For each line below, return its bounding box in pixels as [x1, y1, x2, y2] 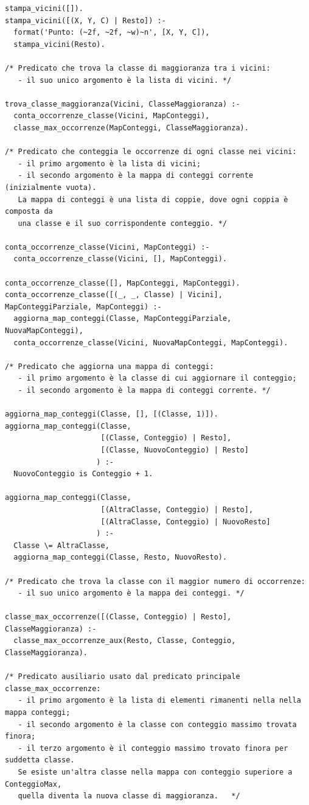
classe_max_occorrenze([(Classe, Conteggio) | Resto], [5, 613, 232, 622]
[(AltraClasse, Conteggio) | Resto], [100, 505, 254, 514]
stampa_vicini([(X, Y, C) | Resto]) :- [5, 16, 166, 25]
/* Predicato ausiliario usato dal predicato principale [5, 672, 240, 681]
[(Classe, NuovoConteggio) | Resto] [100, 445, 249, 454]
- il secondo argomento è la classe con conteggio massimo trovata [18, 720, 297, 729]
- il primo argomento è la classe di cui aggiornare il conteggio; [18, 374, 297, 383]
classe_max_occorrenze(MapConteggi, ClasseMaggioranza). [13, 123, 249, 132]
